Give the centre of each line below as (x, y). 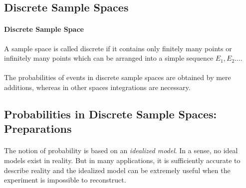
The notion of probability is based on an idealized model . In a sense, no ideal (121, 150)
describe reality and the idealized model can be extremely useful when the (117, 170)
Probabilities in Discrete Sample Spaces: (111, 114)
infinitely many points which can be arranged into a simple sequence (109, 58)
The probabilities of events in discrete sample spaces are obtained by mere (118, 77)
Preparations (38, 129)
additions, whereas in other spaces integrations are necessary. (97, 87)
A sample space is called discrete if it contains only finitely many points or (118, 48)
